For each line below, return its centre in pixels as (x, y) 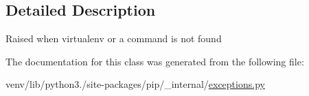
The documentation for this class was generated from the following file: (155, 61)
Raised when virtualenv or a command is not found (114, 38)
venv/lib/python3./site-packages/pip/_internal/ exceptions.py (135, 84)
